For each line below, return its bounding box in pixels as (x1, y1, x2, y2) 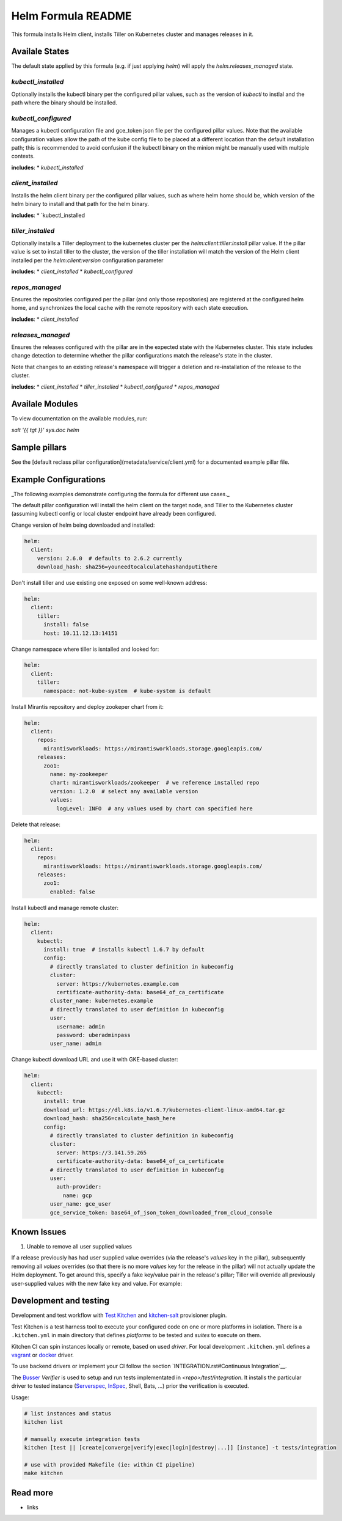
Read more (11, 1487, 54, 1498)
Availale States (11, 46, 70, 57)
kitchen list (24, 1418, 64, 1425)
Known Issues (11, 1226, 67, 1237)
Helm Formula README (11, 9, 132, 23)
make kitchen (24, 1470, 64, 1477)
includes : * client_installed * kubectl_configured (11, 268, 133, 275)
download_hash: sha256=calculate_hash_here (43, 1115, 176, 1122)
